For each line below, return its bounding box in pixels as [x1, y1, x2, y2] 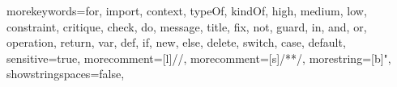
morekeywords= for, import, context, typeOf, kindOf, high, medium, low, [6, 2, 367, 19]
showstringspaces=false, [6, 65, 125, 82]
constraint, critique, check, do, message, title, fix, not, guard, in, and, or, [6, 18, 367, 35]
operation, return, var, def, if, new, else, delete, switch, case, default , [6, 34, 346, 51]
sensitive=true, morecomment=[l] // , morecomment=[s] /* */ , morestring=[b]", [6, 49, 391, 66]
